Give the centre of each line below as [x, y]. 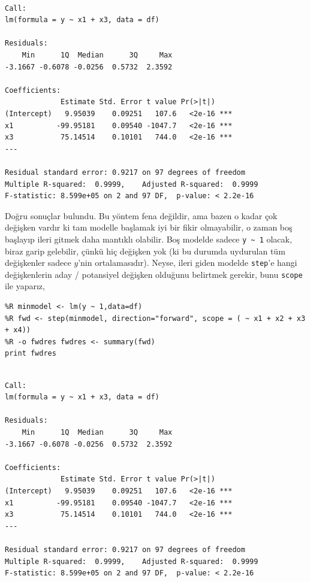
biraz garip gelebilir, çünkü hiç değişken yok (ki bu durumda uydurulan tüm [145, 251]
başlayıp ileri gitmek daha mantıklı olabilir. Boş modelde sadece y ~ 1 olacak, [148, 239]
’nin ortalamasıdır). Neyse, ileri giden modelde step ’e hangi [188, 263]
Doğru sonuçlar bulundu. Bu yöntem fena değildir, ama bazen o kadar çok [141, 215]
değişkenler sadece [38, 263]
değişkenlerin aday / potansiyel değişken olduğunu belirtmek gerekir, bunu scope [154, 274]
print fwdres [31, 354]
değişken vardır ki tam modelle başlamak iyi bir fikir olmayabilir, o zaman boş [149, 227]
